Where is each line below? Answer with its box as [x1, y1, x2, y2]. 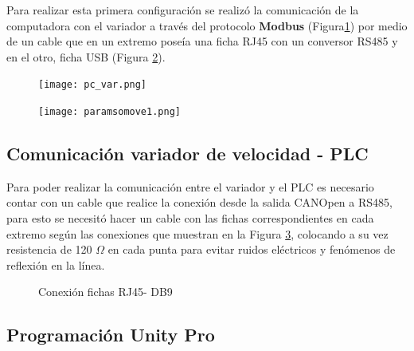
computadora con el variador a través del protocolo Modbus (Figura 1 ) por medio [6, 17, 408, 34]
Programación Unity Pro [6, 322, 215, 347]
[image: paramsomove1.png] [38, 106, 181, 118]
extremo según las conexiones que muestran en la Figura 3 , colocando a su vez [6, 225, 389, 242]
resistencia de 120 [6, 241, 92, 258]
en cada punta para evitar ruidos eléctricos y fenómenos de [107, 241, 396, 258]
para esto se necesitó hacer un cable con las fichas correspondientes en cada [6, 210, 374, 227]
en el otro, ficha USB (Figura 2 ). [6, 48, 166, 65]
